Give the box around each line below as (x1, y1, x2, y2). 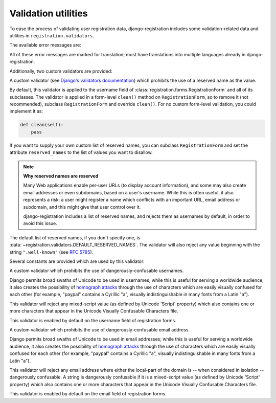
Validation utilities (9, 8, 88, 19)
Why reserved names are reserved (23, 173, 99, 179)
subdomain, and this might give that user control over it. (23, 204, 141, 210)
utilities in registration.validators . (9, 32, 95, 38)
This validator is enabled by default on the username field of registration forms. (9, 317, 176, 323)
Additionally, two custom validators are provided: (9, 68, 112, 74)
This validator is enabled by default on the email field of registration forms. (9, 391, 167, 397)
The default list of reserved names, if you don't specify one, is (9, 234, 141, 240)
